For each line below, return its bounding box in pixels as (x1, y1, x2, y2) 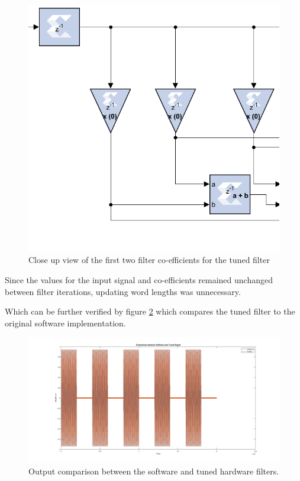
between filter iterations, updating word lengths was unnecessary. (5, 285, 241, 297)
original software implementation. (5, 316, 126, 329)
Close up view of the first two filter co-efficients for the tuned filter (28, 254, 270, 266)
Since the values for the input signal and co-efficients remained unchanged (5, 273, 273, 286)
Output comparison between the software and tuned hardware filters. (28, 465, 279, 477)
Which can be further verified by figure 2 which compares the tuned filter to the (5, 305, 295, 318)
